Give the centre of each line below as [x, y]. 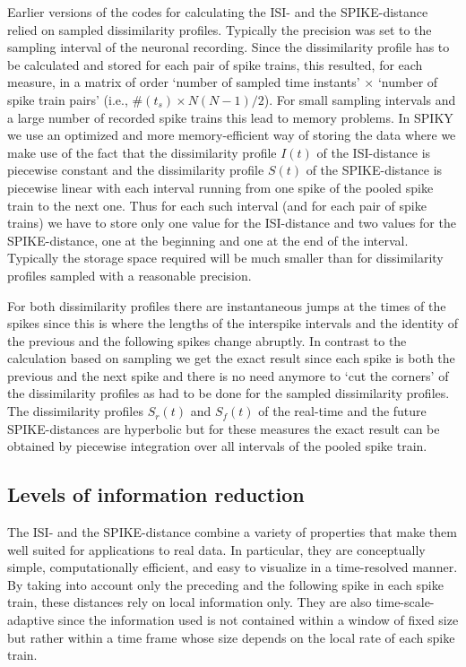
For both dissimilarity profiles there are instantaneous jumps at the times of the [227, 305]
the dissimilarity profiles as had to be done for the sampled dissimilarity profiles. [229, 393]
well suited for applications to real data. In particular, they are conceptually [216, 549]
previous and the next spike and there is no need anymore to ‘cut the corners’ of [228, 375]
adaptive [31, 620]
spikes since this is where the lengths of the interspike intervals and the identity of [233, 323]
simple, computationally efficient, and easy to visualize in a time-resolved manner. [233, 567]
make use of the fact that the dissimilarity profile [142, 152]
